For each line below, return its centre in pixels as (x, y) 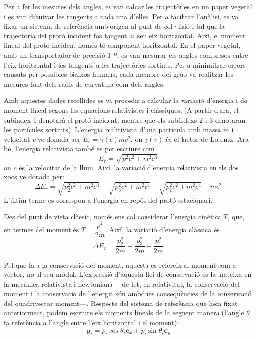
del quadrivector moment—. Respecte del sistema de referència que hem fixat (121, 303)
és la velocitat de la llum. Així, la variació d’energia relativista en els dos (129, 167)
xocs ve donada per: (34, 177)
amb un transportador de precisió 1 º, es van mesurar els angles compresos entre (126, 54)
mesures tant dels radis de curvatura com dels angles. (85, 84)
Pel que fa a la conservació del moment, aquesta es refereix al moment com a (120, 264)
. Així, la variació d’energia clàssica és (162, 229)
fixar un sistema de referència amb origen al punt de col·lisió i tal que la (114, 26)
